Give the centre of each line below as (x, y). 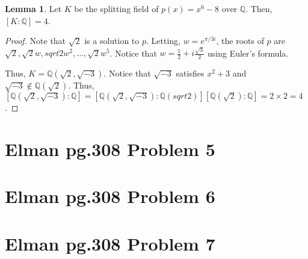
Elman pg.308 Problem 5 (110, 149)
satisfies (190, 73)
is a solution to (112, 41)
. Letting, (164, 41)
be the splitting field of (116, 8)
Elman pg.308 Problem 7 (110, 243)
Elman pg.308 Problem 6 (110, 196)
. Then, (259, 8)
